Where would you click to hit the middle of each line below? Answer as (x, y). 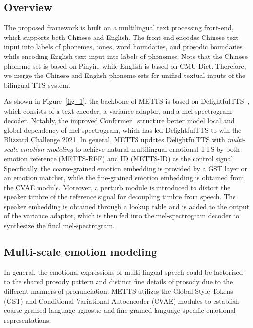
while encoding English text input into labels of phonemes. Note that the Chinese (126, 56)
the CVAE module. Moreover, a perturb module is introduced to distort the (117, 187)
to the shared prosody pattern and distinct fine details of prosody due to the (118, 281)
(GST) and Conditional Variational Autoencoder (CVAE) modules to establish (122, 300)
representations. (28, 319)
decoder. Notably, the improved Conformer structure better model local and (119, 120)
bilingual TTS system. (37, 85)
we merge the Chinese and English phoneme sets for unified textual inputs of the (125, 75)
